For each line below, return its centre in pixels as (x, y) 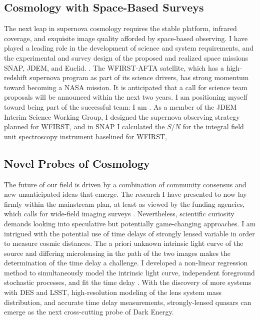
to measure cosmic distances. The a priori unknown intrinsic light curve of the (124, 243)
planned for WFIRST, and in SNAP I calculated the (84, 126)
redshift (16, 77)
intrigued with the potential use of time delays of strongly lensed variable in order (129, 233)
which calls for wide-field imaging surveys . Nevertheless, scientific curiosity (119, 214)
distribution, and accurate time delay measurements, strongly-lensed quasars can (128, 302)
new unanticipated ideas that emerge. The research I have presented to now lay (125, 194)
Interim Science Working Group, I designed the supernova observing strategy (122, 116)
